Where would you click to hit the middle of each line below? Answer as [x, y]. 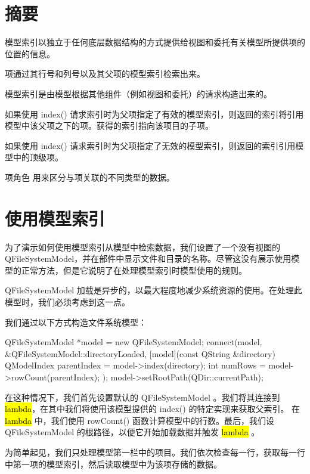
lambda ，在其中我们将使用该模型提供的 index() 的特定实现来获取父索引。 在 [153, 409]
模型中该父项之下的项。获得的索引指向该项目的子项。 [109, 126]
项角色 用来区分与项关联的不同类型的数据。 [90, 177]
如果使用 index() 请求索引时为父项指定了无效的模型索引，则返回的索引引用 [150, 145]
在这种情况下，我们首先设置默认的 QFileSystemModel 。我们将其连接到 [142, 397]
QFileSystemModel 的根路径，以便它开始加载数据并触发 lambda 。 [132, 432]
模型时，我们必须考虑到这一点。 [67, 301]
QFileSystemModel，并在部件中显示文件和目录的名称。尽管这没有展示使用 [148, 258]
